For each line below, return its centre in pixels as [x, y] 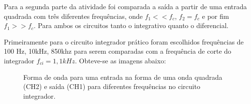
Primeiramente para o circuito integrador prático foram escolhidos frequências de [124, 41]
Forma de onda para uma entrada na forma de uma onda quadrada [123, 77]
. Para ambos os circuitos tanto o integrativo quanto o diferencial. [131, 25]
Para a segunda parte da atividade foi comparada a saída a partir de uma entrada [125, 6]
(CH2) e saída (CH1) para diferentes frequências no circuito [112, 86]
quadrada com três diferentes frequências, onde [73, 16]
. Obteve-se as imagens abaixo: [121, 60]
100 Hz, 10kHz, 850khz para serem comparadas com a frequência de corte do [118, 51]
